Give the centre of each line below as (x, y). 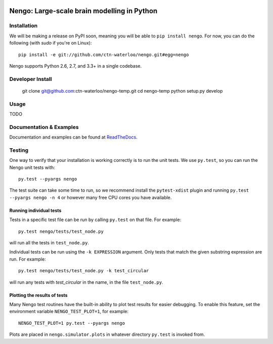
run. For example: (28, 259)
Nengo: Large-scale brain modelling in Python (83, 11)
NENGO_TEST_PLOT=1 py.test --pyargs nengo (72, 323)
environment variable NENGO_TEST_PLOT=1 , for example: (69, 312)
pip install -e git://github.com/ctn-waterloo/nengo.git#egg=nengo (104, 55)
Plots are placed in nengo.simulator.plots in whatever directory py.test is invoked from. (107, 334)
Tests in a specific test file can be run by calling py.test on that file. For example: (95, 220)
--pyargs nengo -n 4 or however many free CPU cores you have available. (90, 197)
